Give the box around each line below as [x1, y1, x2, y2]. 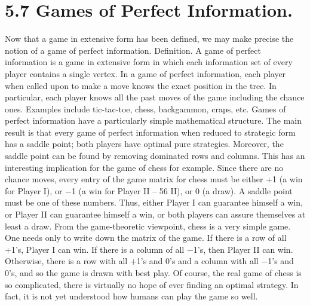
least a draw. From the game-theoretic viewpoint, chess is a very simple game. [5, 219, 291, 232]
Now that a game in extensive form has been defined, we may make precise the [5, 32, 294, 45]
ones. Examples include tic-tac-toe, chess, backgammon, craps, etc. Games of [5, 102, 286, 115]
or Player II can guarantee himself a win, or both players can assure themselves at [5, 208, 306, 221]
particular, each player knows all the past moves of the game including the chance [5, 91, 305, 103]
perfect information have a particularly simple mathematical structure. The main [5, 114, 302, 127]
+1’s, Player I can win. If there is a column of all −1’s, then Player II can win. [5, 243, 293, 255]
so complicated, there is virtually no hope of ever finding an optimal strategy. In [5, 278, 299, 290]
